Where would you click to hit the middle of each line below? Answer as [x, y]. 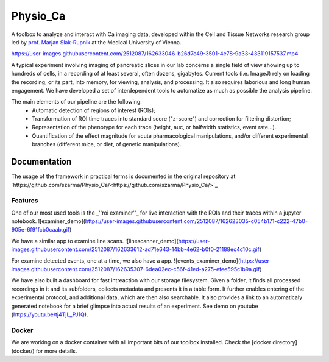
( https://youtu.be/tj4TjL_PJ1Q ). [50, 314]
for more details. [56, 351]
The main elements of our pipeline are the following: [77, 102]
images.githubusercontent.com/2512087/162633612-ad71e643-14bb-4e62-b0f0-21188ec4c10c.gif [136, 249]
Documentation [41, 162]
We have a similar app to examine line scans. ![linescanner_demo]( [95, 241]
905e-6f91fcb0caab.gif [41, 230]
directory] [285, 342]
